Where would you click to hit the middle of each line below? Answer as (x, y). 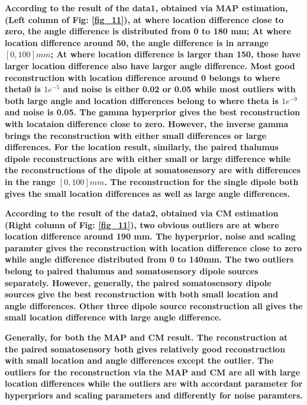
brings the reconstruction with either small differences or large (136, 135)
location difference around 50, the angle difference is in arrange (137, 42)
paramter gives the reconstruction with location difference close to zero (153, 247)
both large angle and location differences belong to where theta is (142, 100)
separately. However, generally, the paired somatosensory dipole (138, 282)
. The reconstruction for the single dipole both (201, 181)
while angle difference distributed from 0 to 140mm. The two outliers (149, 259)
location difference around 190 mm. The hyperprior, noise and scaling (150, 236)
